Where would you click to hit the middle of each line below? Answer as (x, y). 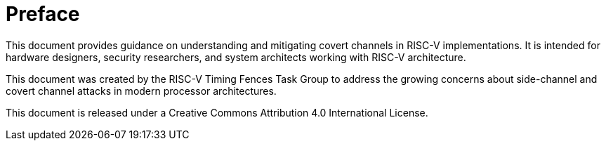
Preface (43, 14)
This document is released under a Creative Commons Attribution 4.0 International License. (217, 112)
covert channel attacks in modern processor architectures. (141, 91)
